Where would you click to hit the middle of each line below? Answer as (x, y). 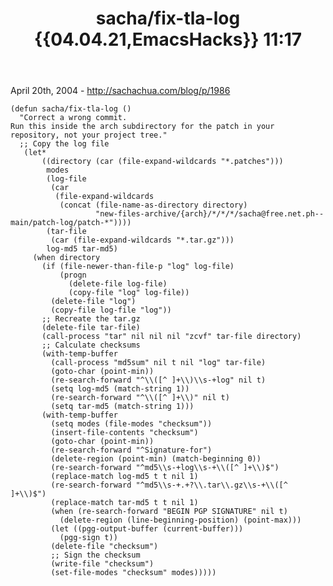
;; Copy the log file (64, 144)
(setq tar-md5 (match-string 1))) (122, 407)
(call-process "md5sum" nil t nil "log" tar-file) (158, 363)
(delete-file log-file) (118, 284)
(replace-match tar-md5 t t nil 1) (124, 503)
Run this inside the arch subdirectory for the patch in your (142, 127)
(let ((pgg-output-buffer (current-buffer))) (147, 529)
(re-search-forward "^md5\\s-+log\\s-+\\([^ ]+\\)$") (165, 468)
